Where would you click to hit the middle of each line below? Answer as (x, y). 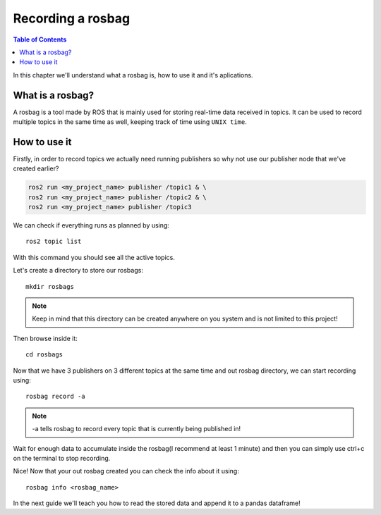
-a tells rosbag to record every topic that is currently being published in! (137, 429)
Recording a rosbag (72, 18)
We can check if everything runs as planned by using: (91, 225)
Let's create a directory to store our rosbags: (78, 271)
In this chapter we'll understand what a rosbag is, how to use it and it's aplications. (133, 75)
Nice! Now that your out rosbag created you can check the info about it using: (126, 471)
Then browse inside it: (45, 338)
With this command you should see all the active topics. (94, 257)
